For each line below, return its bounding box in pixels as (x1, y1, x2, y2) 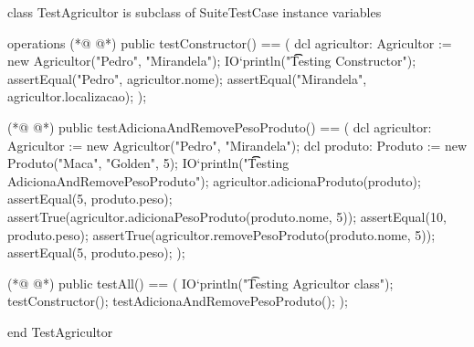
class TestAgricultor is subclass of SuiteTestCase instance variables (7, 3, 382, 21)
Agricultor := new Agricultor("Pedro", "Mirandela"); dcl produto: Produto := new (7, 135, 468, 154)
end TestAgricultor (7, 321, 113, 341)
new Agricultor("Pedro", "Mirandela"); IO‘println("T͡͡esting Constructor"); (7, 51, 416, 70)
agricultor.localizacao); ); (7, 87, 147, 106)
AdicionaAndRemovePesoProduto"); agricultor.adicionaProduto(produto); (7, 171, 421, 190)
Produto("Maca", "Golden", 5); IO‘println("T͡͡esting (7, 153, 290, 173)
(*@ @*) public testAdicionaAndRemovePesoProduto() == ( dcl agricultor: (7, 117, 432, 136)
